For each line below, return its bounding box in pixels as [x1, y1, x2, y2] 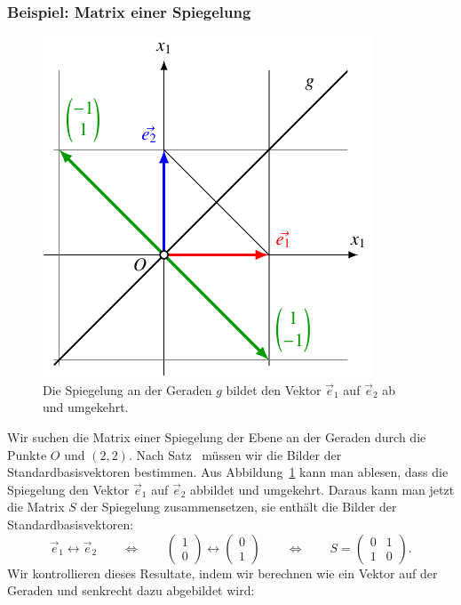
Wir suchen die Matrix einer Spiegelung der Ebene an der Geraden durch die [7, 428, 426, 446]
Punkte [7, 445, 47, 464]
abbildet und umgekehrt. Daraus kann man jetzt [190, 480, 455, 498]
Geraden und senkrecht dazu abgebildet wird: [7, 581, 255, 600]
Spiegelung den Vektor [7, 480, 130, 498]
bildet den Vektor [226, 380, 322, 399]
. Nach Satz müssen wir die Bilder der [128, 445, 342, 464]
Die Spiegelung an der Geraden [43, 380, 212, 399]
